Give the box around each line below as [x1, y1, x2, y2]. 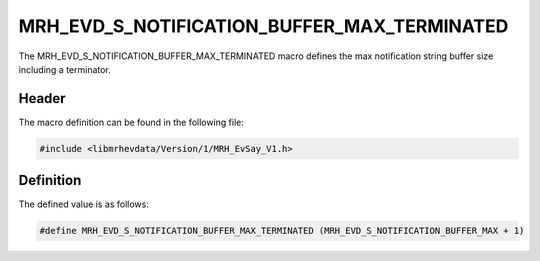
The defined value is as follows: [18, 198, 149, 210]
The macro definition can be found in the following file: [18, 116, 245, 128]
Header [18, 90, 66, 107]
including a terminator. [18, 63, 112, 75]
